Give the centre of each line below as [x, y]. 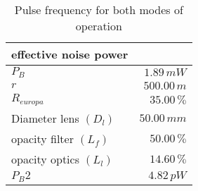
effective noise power [70, 54]
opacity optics [45, 159]
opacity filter [42, 138]
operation [99, 26]
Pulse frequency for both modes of [99, 10]
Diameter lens [45, 118]
